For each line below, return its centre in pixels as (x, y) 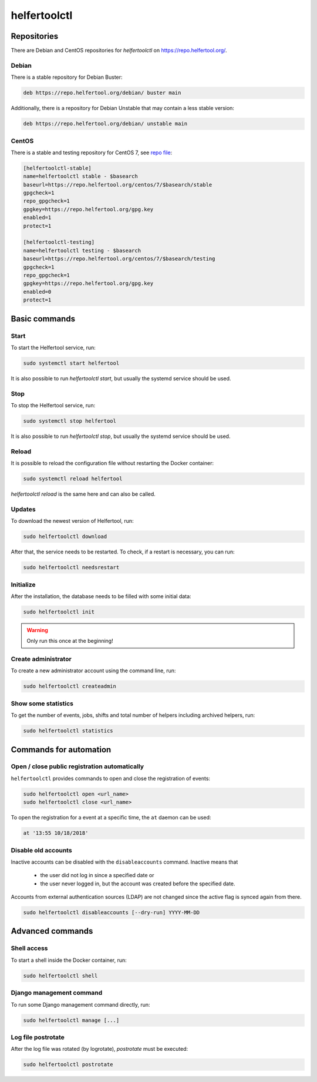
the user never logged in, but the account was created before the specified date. (138, 884)
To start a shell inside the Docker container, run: (69, 960)
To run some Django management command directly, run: (80, 1004)
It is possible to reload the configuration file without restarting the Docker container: (112, 463)
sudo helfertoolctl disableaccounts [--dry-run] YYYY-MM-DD (112, 913)
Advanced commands (52, 931)
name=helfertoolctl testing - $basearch (82, 250)
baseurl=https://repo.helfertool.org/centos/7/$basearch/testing (119, 259)
